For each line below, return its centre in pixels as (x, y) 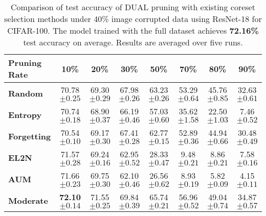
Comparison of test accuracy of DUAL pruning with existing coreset (133, 7)
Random (26, 93)
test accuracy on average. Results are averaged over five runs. (133, 42)
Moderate (28, 200)
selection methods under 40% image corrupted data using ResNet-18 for (133, 19)
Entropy (25, 114)
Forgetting (30, 136)
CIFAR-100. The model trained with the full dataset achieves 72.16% (133, 30)
